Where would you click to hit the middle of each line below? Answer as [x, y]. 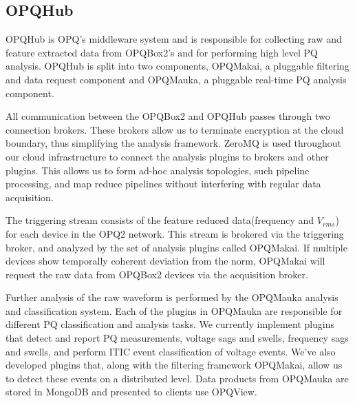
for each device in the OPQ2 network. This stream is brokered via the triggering [175, 233]
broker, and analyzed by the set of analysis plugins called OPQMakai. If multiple [176, 247]
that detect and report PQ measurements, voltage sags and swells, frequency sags [177, 338]
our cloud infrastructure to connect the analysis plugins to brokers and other [167, 156]
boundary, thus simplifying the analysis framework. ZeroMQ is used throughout [174, 143]
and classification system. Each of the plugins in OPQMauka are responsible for [174, 310]
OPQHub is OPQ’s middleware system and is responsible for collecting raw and [174, 39]
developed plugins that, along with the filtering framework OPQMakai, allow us [174, 365]
